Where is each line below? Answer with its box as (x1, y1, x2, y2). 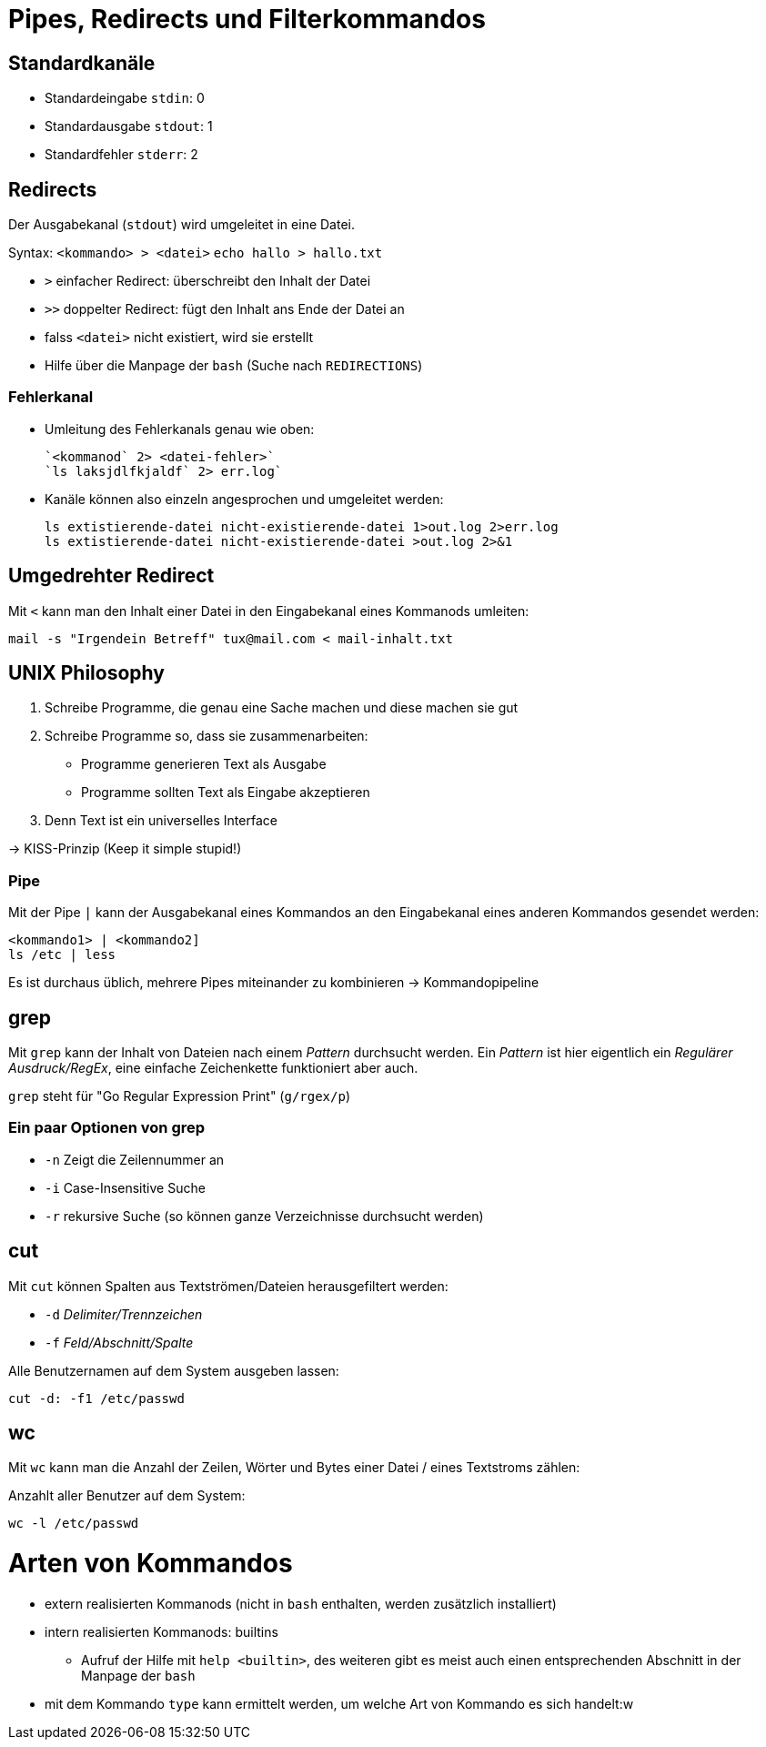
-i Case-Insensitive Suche (45, 1179, 206, 1196)
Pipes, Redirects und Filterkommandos (8, 4, 486, 35)
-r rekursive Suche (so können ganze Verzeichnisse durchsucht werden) (45, 1207, 484, 1224)
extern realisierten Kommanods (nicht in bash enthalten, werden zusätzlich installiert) (45, 1595, 557, 1611)
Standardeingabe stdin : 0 (45, 90, 205, 106)
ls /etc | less (8, 947, 116, 963)
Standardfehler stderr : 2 (45, 146, 198, 163)
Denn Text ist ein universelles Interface (45, 813, 277, 829)
